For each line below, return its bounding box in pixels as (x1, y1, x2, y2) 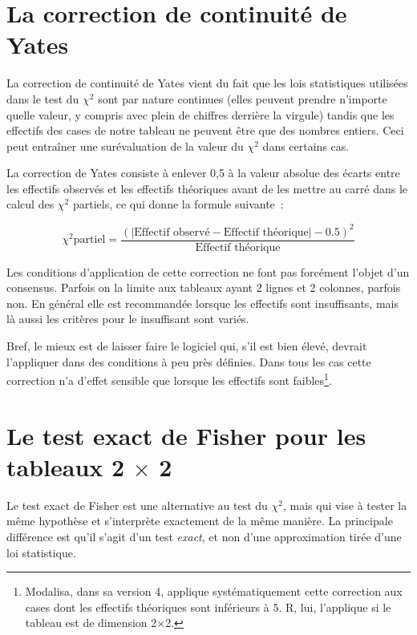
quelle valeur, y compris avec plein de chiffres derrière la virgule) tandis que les (6, 106, 395, 123)
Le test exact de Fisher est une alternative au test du (6, 496, 268, 513)
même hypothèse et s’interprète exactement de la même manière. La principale (6, 512, 393, 529)
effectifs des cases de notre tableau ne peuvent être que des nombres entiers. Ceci (6, 122, 404, 139)
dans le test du (6, 90, 79, 107)
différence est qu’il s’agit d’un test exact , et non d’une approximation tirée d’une (6, 528, 402, 544)
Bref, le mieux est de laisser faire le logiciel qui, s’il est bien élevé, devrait (6, 338, 367, 354)
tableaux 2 (6, 450, 125, 483)
